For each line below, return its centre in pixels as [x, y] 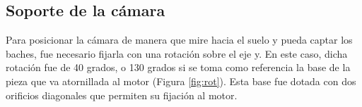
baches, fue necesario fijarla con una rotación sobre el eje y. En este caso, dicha [177, 53]
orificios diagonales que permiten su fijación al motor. [122, 95]
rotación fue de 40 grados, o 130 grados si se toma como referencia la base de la [178, 67]
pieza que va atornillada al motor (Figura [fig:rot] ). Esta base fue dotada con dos [181, 81]
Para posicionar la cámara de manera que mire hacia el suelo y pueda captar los [179, 40]
